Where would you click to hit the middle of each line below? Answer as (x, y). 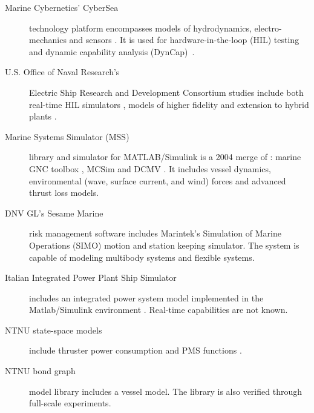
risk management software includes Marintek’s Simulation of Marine (155, 233)
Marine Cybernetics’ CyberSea (62, 7)
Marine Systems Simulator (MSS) (67, 136)
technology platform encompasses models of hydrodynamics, (140, 28)
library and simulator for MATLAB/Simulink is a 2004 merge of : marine (165, 157)
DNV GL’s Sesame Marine (54, 213)
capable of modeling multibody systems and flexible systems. (142, 257)
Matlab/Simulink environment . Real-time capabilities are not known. (159, 310)
